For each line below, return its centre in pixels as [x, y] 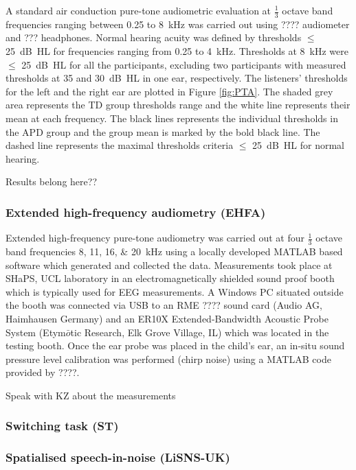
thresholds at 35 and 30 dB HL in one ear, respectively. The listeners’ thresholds [177, 78]
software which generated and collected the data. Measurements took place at [169, 265]
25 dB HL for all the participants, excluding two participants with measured [184, 64]
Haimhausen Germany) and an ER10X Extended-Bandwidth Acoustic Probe [167, 318]
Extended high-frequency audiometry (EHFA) [136, 212]
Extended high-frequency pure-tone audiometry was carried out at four [155, 238]
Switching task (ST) [62, 426]
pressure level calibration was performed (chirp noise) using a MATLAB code [168, 359]
